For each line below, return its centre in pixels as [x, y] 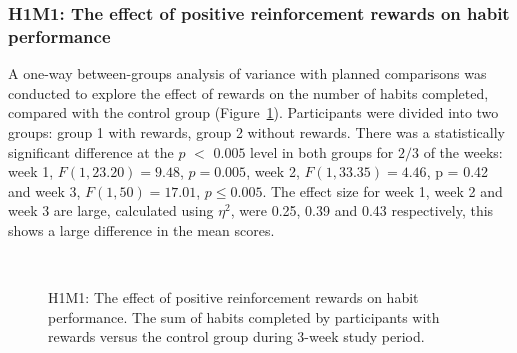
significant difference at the [91, 151]
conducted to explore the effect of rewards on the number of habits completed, [248, 92]
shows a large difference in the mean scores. [141, 229]
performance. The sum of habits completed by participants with [244, 316]
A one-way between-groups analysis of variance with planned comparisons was [247, 73]
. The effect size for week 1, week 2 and [382, 190]
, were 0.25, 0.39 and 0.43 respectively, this [362, 210]
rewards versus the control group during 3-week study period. [236, 336]
